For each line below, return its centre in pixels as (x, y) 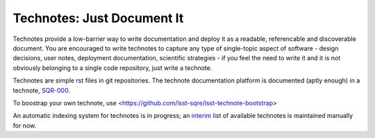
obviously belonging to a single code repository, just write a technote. (112, 68)
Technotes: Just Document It (98, 18)
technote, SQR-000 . (42, 90)
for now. (25, 126)
